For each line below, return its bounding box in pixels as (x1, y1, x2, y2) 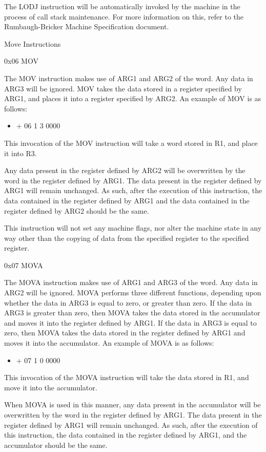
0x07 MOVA (4, 259, 43, 270)
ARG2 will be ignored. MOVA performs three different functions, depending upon (4, 287, 261, 298)
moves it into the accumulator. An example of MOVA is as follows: (4, 337, 214, 348)
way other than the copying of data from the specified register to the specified (4, 232, 249, 243)
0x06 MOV (4, 55, 38, 66)
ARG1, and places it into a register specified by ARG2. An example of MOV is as (4, 93, 261, 104)
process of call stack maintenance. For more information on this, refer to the (4, 11, 243, 22)
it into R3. (4, 147, 37, 158)
